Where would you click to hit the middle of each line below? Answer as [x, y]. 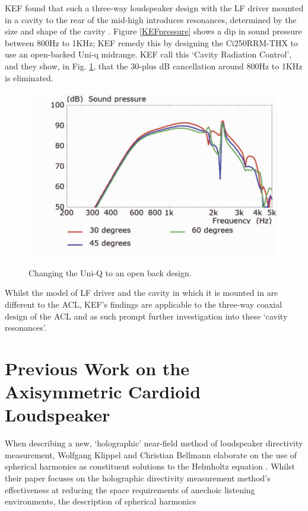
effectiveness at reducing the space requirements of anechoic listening [130, 489]
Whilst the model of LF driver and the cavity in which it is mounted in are [142, 293]
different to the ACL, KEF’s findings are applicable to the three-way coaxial [144, 304]
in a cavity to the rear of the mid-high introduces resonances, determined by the [151, 19]
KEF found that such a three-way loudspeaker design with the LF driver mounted [154, 8]
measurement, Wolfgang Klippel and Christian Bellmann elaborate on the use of [151, 454]
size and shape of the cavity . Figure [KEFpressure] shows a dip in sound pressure [153, 31]
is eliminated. [29, 77]
